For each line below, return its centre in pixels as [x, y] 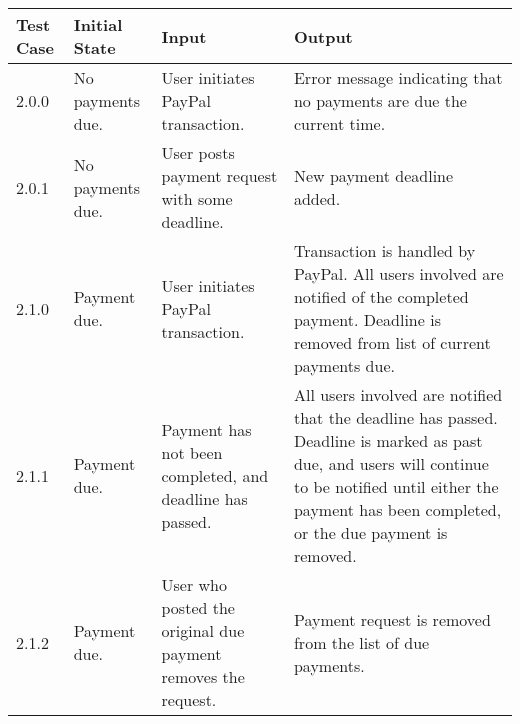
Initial [98, 24]
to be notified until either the [396, 486]
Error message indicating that [398, 77]
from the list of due [361, 642]
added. [317, 198]
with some [197, 198]
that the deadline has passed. [395, 417]
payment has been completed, [397, 509]
